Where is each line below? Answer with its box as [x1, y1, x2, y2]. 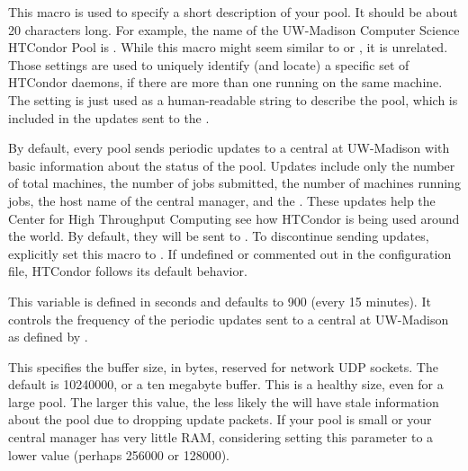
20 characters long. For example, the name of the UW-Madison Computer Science [8, 20, 460, 39]
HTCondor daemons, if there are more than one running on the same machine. [8, 73, 443, 92]
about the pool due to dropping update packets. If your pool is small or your [8, 410, 432, 429]
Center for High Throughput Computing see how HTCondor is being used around [8, 209, 460, 227]
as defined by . [8, 327, 88, 346]
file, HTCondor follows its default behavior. [8, 262, 247, 280]
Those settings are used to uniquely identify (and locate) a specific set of [8, 55, 409, 74]
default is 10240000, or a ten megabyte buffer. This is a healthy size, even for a [8, 375, 444, 394]
